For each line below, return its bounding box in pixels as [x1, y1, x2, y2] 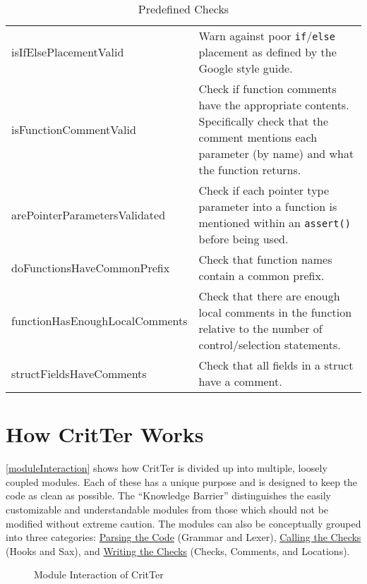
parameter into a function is [198, 198, 337, 214]
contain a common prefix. [198, 267, 325, 284]
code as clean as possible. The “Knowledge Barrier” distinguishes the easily [6, 488, 331, 503]
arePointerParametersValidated [11, 206, 166, 223]
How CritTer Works [6, 420, 204, 449]
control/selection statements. [198, 336, 341, 353]
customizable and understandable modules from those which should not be [6, 501, 329, 516]
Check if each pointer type [198, 182, 330, 198]
